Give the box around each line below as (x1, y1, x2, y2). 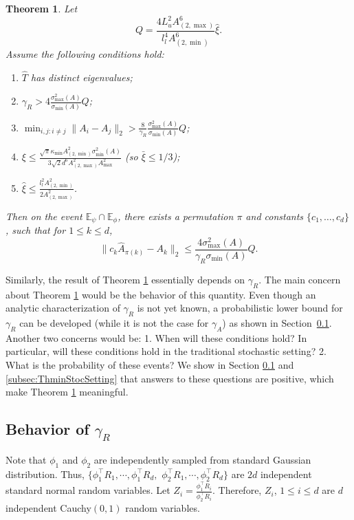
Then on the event (5, 208, 82, 223)
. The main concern (258, 272, 341, 286)
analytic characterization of (5, 301, 120, 315)
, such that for (5, 223, 66, 237)
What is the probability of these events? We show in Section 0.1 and (5, 357, 294, 371)
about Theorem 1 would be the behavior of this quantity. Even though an (5, 287, 316, 301)
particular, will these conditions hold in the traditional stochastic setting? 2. (5, 344, 327, 358)
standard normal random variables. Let (5, 483, 170, 497)
